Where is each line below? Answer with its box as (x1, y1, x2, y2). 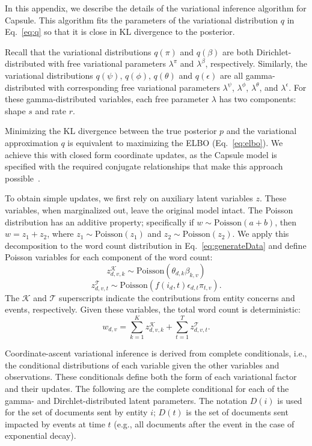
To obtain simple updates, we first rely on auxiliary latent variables (5, 192, 253, 204)
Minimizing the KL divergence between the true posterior (5, 124, 217, 137)
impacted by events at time (5, 417, 105, 430)
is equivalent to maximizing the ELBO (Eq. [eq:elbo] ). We (67, 136, 283, 148)
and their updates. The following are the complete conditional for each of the (5, 382, 289, 394)
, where (47, 227, 74, 240)
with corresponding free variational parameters (47, 81, 220, 93)
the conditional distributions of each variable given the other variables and (5, 358, 280, 371)
